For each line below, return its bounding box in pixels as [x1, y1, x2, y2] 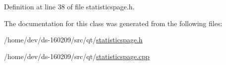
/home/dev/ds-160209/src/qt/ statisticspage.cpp [4, 51, 150, 61]
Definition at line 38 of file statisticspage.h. [4, 1, 135, 11]
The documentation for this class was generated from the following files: [4, 18, 223, 28]
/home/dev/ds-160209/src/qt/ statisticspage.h [4, 34, 143, 45]
